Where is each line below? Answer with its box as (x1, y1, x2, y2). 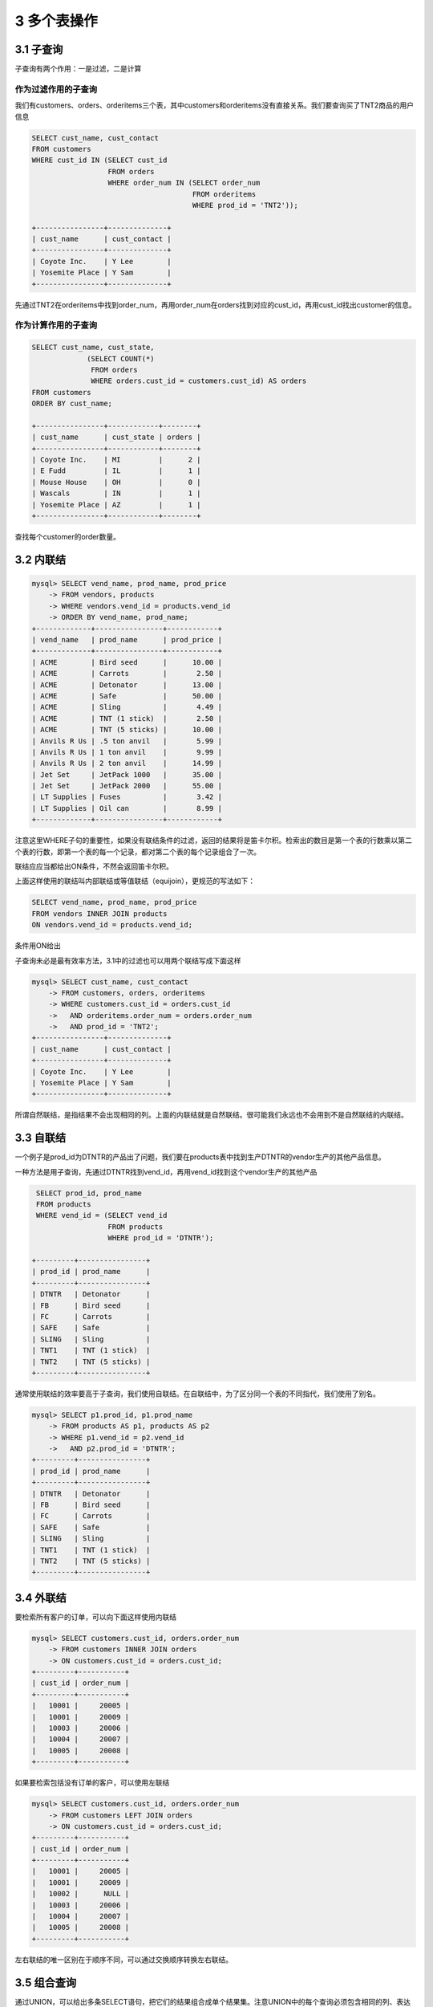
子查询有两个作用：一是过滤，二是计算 (14, 64, 142, 74)
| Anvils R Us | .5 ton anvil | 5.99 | (31, 736, 222, 746)
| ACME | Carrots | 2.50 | (31, 669, 222, 678)
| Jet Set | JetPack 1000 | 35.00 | (31, 770, 222, 779)
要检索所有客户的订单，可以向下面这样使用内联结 (14, 1612, 176, 1622)
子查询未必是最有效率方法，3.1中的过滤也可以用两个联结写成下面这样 (14, 955, 241, 965)
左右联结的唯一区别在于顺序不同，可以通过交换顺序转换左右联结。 (14, 1955, 233, 1964)
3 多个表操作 (14, 12, 98, 30)
